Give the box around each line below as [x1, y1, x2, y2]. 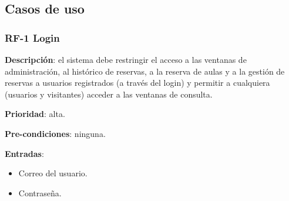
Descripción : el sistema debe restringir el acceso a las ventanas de [5, 53, 247, 65]
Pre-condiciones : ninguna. [5, 127, 106, 139]
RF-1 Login [5, 30, 60, 45]
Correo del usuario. [18, 167, 88, 179]
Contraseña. [18, 186, 62, 199]
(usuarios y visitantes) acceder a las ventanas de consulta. [5, 88, 213, 100]
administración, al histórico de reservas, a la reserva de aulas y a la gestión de [5, 65, 285, 77]
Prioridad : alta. [5, 108, 65, 120]
